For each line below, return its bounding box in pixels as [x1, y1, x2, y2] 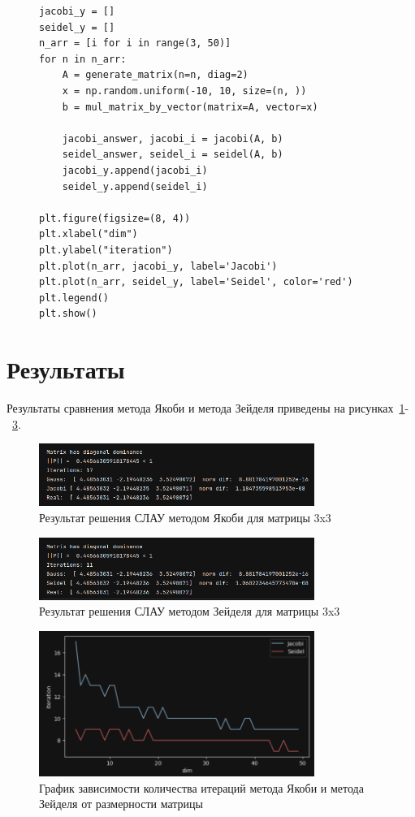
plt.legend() [39, 292, 109, 304]
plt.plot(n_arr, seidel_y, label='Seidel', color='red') [39, 276, 353, 288]
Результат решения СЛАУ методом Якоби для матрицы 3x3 [39, 508, 331, 525]
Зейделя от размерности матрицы [39, 795, 203, 812]
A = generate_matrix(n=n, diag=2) [62, 69, 249, 81]
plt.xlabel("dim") [39, 228, 138, 240]
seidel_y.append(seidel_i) [62, 180, 208, 192]
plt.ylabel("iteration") [39, 244, 173, 256]
